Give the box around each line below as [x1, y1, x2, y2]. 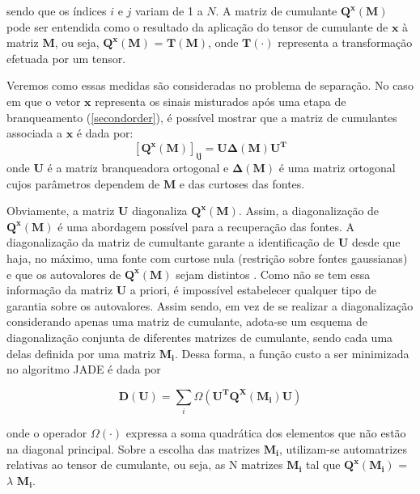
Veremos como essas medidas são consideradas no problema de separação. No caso [6, 77, 414, 94]
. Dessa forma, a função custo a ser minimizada [175, 344, 409, 361]
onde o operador [6, 424, 87, 441]
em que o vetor [6, 92, 81, 109]
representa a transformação [278, 34, 413, 51]
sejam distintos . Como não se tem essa [176, 265, 371, 282]
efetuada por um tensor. [6, 49, 126, 66]
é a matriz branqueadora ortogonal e [47, 159, 229, 176]
